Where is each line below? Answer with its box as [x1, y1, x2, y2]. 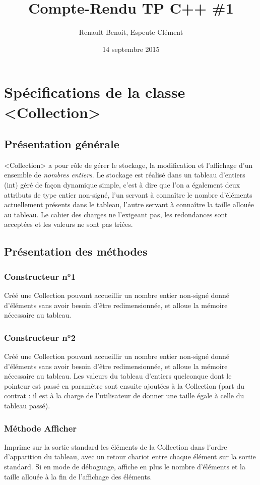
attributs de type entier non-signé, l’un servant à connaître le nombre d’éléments [4, 189, 252, 200]
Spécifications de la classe [4, 82, 185, 102]
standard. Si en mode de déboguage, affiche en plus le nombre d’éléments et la [4, 461, 245, 472]
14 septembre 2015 [102, 43, 160, 54]
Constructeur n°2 [4, 331, 76, 343]
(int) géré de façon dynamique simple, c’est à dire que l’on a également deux [4, 179, 240, 190]
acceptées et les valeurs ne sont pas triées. [4, 219, 133, 229]
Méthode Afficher [4, 421, 77, 434]
